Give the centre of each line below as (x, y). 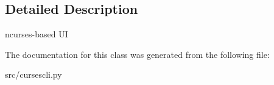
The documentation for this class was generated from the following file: (137, 54)
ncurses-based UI (37, 34)
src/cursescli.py (33, 74)
